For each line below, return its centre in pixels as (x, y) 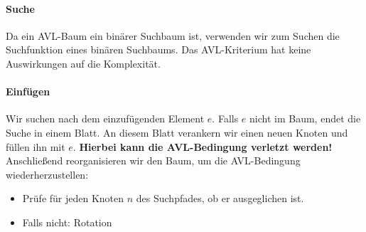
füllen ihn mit (36, 146)
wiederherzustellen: (47, 174)
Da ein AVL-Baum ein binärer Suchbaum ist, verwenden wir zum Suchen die (173, 35)
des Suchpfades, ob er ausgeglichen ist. (220, 198)
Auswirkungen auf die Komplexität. (83, 63)
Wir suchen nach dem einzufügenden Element (105, 118)
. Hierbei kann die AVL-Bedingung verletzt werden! (203, 146)
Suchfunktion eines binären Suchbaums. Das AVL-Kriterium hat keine (158, 49)
